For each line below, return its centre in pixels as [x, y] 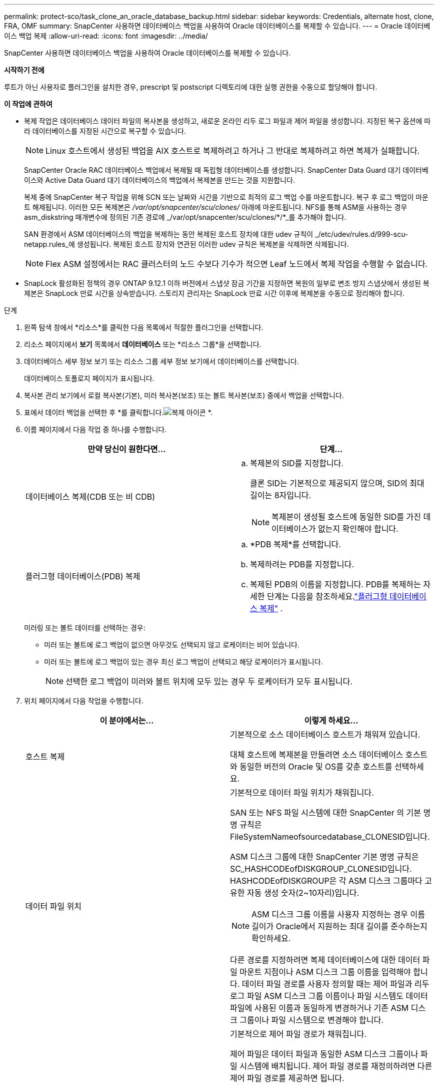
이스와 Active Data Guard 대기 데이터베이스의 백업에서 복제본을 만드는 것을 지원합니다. [159, 180]
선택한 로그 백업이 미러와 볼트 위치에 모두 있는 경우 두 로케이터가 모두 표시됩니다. [209, 681]
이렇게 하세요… [331, 720]
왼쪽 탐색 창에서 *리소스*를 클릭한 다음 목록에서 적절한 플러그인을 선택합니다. [144, 327]
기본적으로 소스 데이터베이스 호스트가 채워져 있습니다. [325, 735]
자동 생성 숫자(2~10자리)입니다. [303, 893]
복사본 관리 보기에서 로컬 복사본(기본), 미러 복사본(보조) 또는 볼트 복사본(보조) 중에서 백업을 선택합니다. [184, 395]
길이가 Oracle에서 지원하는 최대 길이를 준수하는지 [339, 926]
